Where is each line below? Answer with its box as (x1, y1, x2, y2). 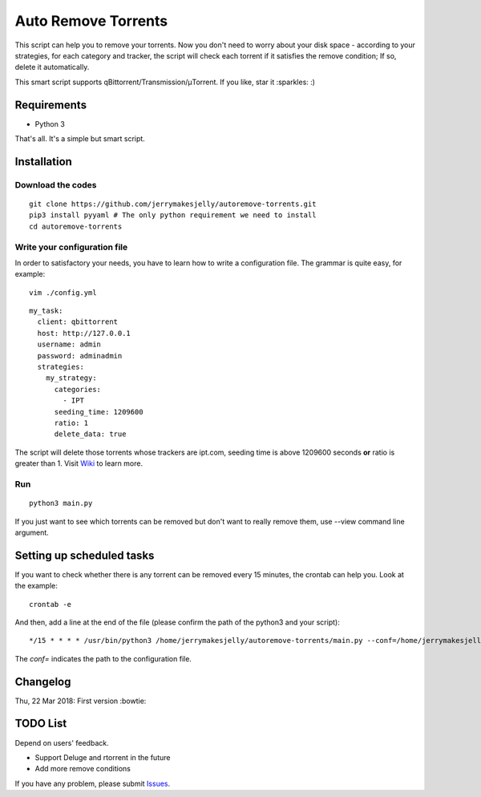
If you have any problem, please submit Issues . (14, 779, 171, 788)
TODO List (14, 717, 67, 730)
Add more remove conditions (34, 764, 131, 774)
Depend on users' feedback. (14, 738, 109, 747)
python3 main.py (29, 499, 93, 508)
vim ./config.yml (29, 288, 97, 297)
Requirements (14, 98, 87, 111)
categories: (54, 385, 102, 394)
